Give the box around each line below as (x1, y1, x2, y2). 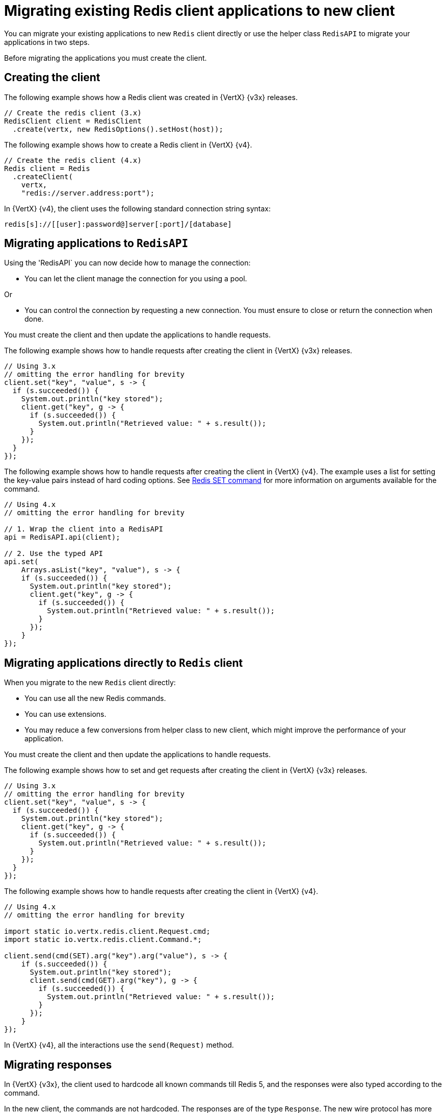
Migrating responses (4, 1058, 112, 1071)
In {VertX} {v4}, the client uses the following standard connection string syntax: (4, 204, 271, 213)
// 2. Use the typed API (4, 549, 103, 558)
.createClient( (12, 172, 73, 181)
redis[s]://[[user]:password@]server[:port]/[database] (4, 220, 232, 228)
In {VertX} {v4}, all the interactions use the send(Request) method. (4, 1041, 234, 1050)
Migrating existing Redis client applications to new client (4, 2, 395, 19)
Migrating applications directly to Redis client (4, 656, 243, 669)
